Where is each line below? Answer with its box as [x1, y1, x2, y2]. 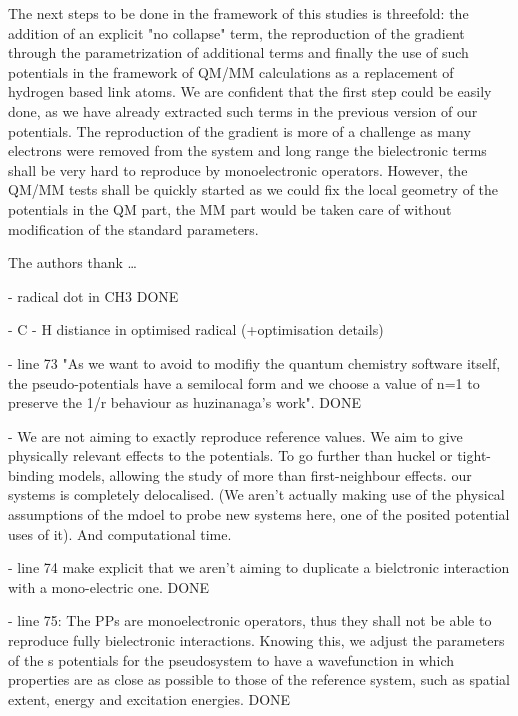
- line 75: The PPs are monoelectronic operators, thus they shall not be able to [8, 610, 492, 631]
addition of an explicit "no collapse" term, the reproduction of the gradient [8, 22, 465, 43]
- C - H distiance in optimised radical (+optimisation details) [8, 319, 384, 340]
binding [8, 464, 54, 485]
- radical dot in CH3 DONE [8, 285, 179, 306]
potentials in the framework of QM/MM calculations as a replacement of [8, 61, 454, 82]
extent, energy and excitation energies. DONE [8, 688, 291, 709]
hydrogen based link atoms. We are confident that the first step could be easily [8, 81, 492, 102]
